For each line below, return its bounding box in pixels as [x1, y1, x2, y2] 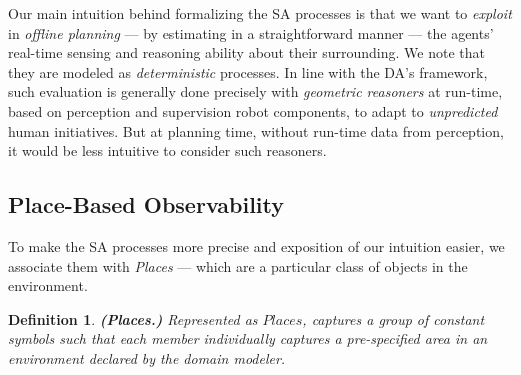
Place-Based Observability [8, 189, 285, 220]
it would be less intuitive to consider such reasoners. [8, 140, 327, 161]
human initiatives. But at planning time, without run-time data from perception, [8, 120, 504, 141]
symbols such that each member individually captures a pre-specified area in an [8, 328, 488, 349]
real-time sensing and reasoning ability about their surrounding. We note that [8, 42, 485, 63]
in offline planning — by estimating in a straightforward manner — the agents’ [8, 22, 494, 43]
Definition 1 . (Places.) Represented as [8, 308, 258, 329]
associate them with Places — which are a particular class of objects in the [8, 255, 468, 276]
